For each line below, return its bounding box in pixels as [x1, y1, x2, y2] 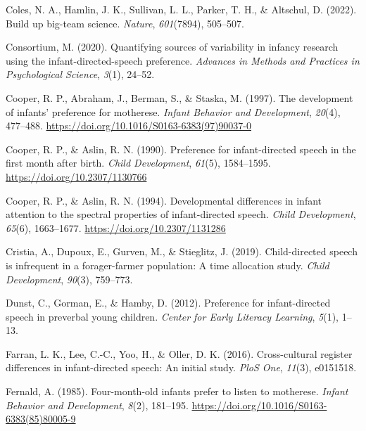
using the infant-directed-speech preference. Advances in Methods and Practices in [6, 53, 360, 67]
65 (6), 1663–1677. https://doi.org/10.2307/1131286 [6, 220, 226, 235]
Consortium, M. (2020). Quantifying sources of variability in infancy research [6, 39, 339, 54]
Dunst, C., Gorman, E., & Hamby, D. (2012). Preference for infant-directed [6, 295, 331, 310]
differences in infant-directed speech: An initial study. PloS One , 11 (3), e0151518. [6, 360, 357, 375]
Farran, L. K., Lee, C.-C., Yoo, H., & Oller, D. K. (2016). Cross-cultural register [6, 346, 353, 361]
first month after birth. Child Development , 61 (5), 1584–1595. [6, 155, 271, 170]
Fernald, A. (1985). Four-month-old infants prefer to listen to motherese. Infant [6, 384, 348, 399]
